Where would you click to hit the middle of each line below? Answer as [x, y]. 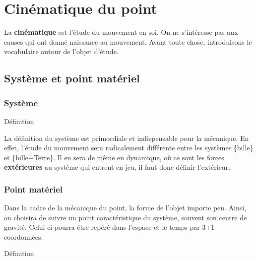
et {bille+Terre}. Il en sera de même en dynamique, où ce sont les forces [114, 157]
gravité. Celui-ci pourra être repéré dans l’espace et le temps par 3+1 [109, 227]
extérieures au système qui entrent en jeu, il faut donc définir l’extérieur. [117, 167]
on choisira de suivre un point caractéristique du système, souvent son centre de [126, 217]
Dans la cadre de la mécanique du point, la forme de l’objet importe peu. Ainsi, [125, 208]
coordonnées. [24, 236]
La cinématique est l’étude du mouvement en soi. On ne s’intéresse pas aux [121, 32]
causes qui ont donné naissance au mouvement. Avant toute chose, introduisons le [128, 41]
